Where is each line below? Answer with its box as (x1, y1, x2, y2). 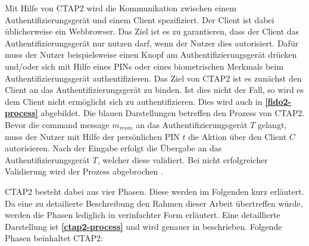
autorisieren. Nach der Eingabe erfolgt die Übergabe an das (5, 142, 222, 154)
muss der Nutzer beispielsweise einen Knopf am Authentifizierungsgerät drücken (5, 48, 297, 61)
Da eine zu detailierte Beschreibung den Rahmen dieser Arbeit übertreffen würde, (5, 197, 303, 209)
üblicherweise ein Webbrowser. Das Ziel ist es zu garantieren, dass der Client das (5, 25, 299, 38)
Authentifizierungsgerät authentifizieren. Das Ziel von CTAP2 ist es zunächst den (5, 71, 302, 84)
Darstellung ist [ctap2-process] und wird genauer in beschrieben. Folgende (5, 220, 282, 232)
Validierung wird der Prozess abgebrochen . (5, 165, 163, 178)
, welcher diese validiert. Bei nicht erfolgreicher (97, 153, 268, 166)
